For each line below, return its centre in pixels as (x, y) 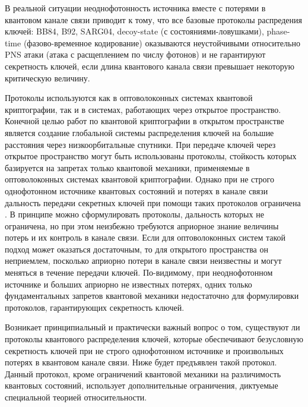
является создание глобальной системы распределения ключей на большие (139, 132)
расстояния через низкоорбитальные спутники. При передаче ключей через (140, 144)
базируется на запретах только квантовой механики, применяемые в (127, 167)
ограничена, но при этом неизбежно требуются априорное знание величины (142, 225)
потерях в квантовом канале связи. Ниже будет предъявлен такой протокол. (141, 362)
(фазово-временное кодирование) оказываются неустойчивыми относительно (162, 42)
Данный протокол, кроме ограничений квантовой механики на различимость (143, 373)
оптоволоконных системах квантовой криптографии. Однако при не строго (140, 179)
